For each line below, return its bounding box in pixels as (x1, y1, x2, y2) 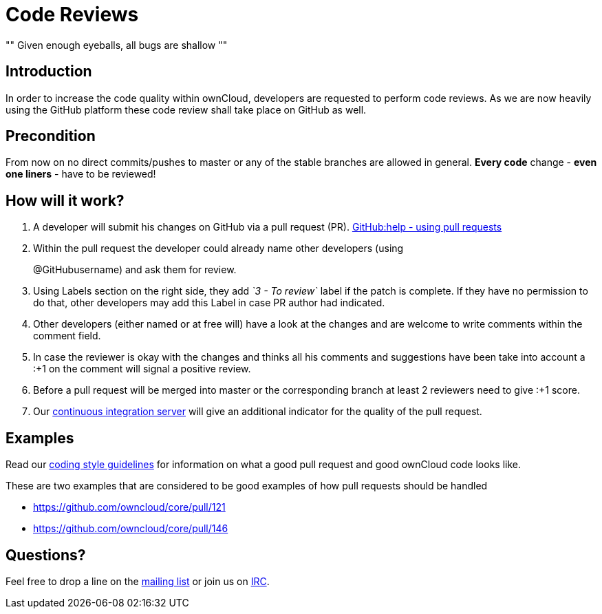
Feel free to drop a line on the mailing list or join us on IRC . (6, 575, 270, 587)
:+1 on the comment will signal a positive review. (33, 363, 251, 375)
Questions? (6, 546, 86, 564)
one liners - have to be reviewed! (6, 168, 156, 180)
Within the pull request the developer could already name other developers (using (33, 242, 404, 255)
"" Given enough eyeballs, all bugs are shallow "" (6, 39, 228, 51)
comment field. (33, 330, 101, 342)
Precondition (6, 127, 96, 145)
